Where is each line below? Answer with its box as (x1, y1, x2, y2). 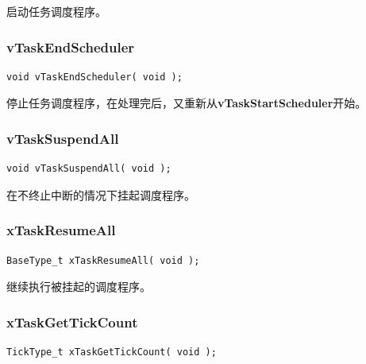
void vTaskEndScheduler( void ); (6, 71, 183, 83)
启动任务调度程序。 (6, 3, 106, 19)
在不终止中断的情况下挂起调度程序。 (6, 186, 195, 203)
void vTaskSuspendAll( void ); (6, 163, 171, 175)
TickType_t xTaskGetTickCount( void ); (6, 347, 217, 358)
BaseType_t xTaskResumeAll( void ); (6, 254, 200, 266)
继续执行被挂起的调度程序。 (6, 278, 151, 295)
